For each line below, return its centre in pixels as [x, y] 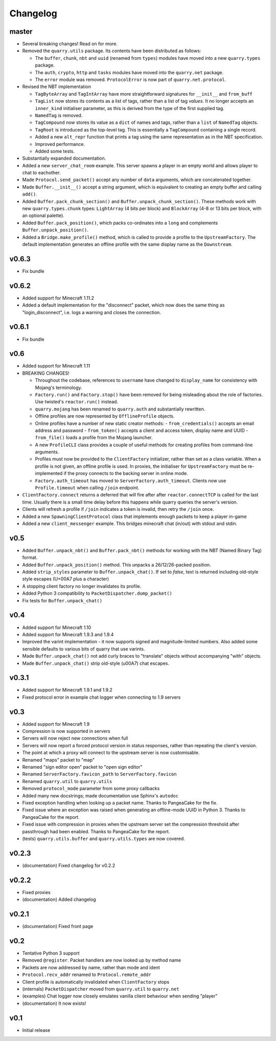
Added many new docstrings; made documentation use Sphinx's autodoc [100, 795]
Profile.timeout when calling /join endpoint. [87, 488]
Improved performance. [60, 144]
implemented [49, 473]
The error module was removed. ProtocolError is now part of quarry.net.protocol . [131, 80]
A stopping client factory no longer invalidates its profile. [82, 586]
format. [30, 557]
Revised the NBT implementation [57, 86]
